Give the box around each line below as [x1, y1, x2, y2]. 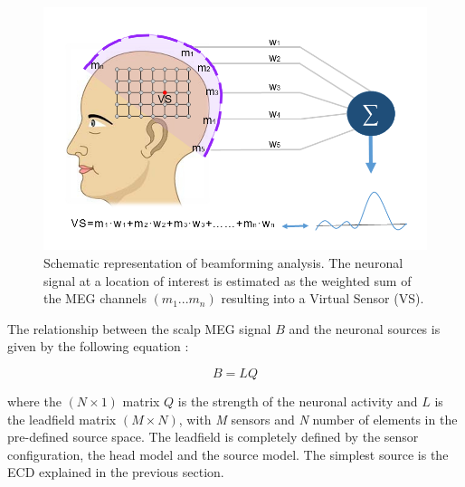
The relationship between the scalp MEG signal [7, 319, 271, 338]
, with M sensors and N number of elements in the [178, 409, 458, 428]
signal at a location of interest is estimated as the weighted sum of [43, 271, 412, 290]
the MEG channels [43, 289, 147, 308]
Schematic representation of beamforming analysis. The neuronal [43, 253, 403, 272]
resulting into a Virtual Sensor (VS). [221, 289, 424, 308]
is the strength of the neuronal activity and [177, 391, 418, 410]
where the [7, 391, 62, 410]
